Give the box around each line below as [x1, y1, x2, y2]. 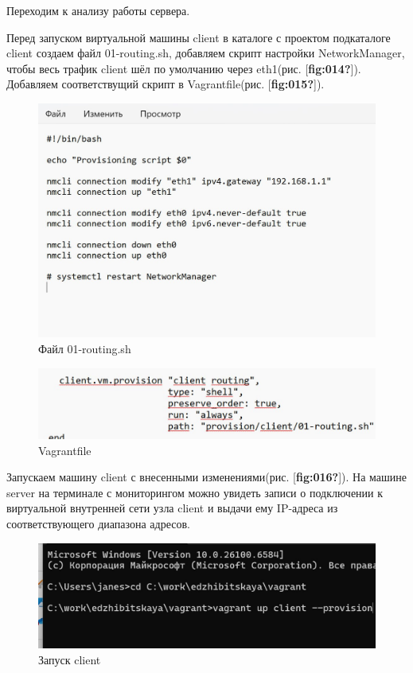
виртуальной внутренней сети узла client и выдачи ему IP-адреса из [6, 500, 338, 516]
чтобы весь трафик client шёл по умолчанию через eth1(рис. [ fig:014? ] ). [6, 60, 361, 76]
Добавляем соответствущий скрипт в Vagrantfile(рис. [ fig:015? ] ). [6, 76, 325, 92]
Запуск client [38, 651, 101, 667]
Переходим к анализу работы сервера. [6, 2, 190, 18]
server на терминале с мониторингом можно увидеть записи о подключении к [6, 484, 384, 500]
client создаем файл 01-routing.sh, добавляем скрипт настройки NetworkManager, [6, 45, 405, 61]
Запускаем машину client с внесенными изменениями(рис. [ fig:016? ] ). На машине [6, 469, 407, 485]
